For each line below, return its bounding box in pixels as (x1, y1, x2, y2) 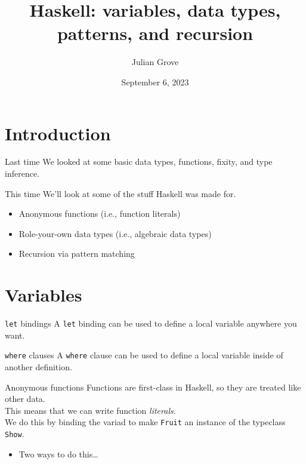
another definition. (5, 361, 72, 373)
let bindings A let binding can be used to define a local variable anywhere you (5, 317, 297, 330)
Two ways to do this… (18, 447, 98, 460)
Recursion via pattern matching (18, 247, 135, 260)
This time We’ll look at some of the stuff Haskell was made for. (5, 187, 236, 199)
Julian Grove (131, 56, 179, 68)
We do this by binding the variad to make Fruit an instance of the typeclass (5, 416, 286, 428)
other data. (5, 392, 45, 405)
